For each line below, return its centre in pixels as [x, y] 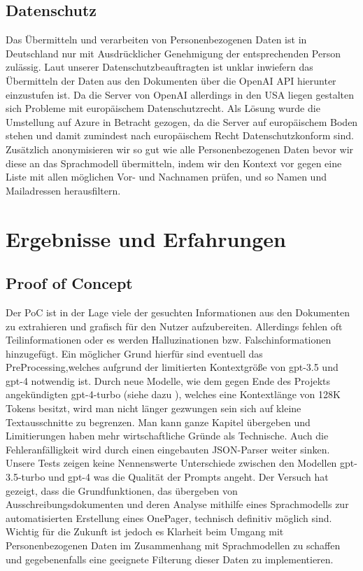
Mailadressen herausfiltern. [63, 190]
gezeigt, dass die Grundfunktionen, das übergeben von [122, 490]
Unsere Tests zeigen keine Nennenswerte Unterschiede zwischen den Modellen [171, 463]
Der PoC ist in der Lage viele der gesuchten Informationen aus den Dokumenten [178, 312]
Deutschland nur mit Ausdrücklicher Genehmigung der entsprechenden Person [173, 53]
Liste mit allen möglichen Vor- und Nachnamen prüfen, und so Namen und [166, 177]
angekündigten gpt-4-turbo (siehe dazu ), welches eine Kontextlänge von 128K [173, 394]
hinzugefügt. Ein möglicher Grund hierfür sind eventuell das [134, 353]
